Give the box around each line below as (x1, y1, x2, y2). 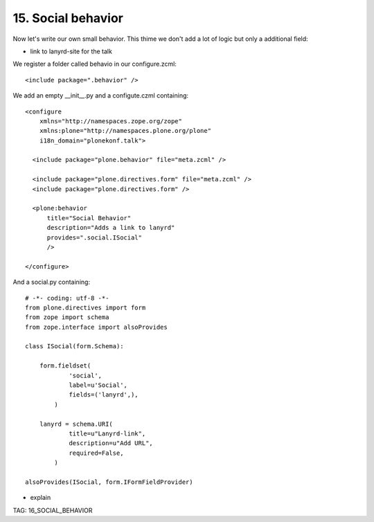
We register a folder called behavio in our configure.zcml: (12, 60, 177, 69)
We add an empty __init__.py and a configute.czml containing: (12, 91, 189, 100)
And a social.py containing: (12, 278, 90, 287)
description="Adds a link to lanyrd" (46, 224, 175, 232)
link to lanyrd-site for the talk (30, 47, 112, 55)
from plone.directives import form (25, 303, 146, 312)
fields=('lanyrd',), (69, 391, 139, 399)
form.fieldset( (39, 362, 91, 370)
